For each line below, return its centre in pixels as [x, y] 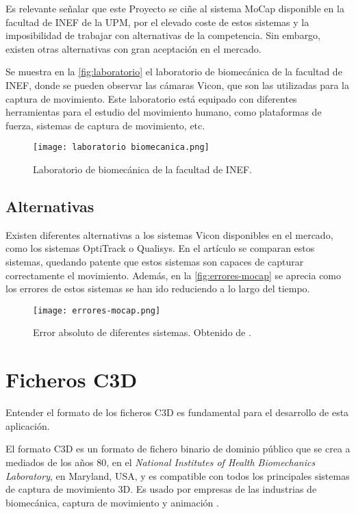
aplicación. [28, 425]
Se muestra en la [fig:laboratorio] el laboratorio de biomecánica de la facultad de [174, 72]
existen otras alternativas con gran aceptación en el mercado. [133, 48]
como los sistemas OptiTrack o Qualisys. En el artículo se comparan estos [160, 248]
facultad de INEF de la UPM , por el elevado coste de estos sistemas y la [157, 22]
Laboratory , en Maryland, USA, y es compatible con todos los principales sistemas [178, 475]
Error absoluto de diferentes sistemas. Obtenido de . [142, 332]
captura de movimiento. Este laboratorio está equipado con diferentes [151, 98]
